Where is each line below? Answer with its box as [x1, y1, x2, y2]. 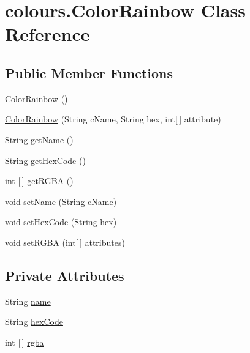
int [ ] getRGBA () [5, 174, 74, 187]
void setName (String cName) [5, 195, 117, 207]
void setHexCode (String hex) [5, 215, 117, 228]
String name [5, 294, 51, 307]
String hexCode [5, 315, 63, 328]
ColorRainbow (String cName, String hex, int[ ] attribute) [5, 113, 221, 125]
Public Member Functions [5, 63, 173, 82]
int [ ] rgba [5, 335, 44, 348]
